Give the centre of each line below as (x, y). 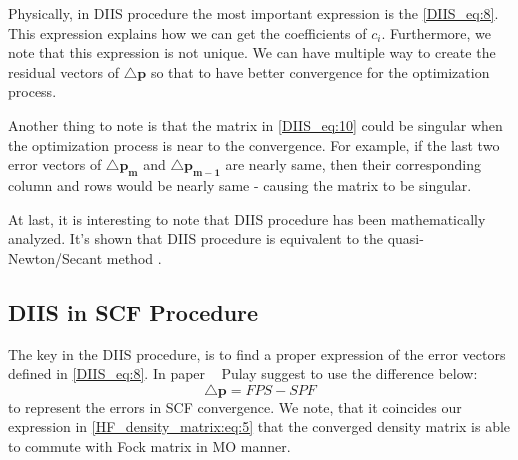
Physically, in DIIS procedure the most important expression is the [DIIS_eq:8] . (253, 13)
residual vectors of (64, 71)
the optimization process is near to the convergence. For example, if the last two (254, 144)
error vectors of (55, 164)
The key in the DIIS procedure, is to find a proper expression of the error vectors (257, 353)
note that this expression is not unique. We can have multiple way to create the (252, 52)
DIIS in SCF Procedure (133, 311)
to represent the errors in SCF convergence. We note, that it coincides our (235, 406)
